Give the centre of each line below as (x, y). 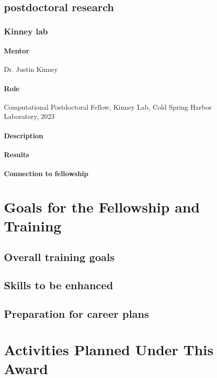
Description (24, 135)
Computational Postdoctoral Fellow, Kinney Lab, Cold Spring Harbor (108, 107)
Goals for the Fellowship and (102, 206)
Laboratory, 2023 (29, 116)
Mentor (17, 51)
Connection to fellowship (46, 173)
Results (17, 154)
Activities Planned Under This (109, 349)
